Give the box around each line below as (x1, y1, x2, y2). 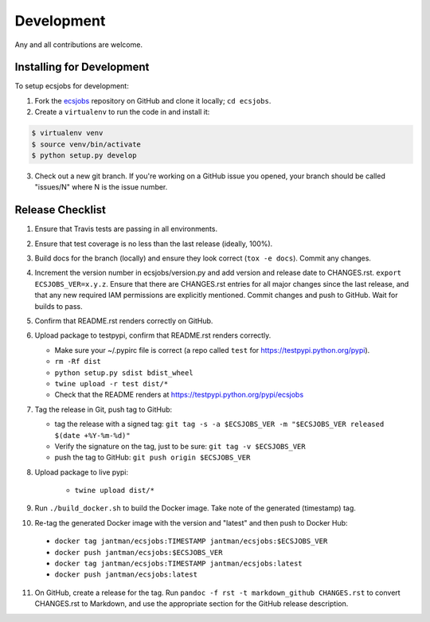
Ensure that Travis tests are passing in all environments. (34, 224, 218, 234)
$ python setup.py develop (31, 151, 137, 159)
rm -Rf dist (54, 357, 101, 366)
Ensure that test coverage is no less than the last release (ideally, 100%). (34, 239, 273, 248)
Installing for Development (14, 61, 150, 74)
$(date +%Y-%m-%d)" (54, 431, 131, 440)
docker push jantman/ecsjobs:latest (54, 570, 198, 579)
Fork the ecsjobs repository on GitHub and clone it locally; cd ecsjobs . (34, 96, 272, 105)
